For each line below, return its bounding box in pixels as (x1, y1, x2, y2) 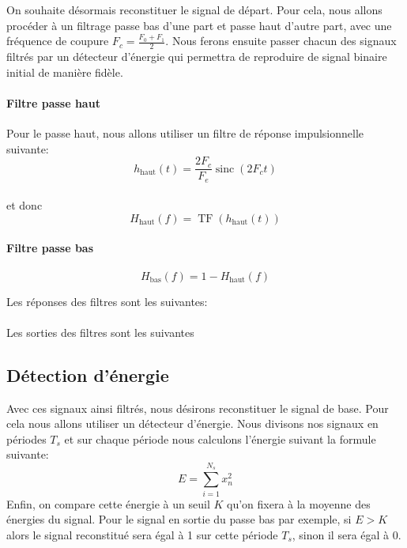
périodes (6, 430, 47, 447)
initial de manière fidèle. (6, 63, 123, 80)
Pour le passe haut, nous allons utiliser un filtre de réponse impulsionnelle (6, 125, 364, 141)
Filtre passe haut (6, 94, 100, 111)
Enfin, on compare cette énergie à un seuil (6, 495, 210, 512)
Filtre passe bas (6, 240, 94, 256)
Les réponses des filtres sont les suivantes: (6, 293, 208, 309)
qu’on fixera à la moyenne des (227, 495, 371, 512)
